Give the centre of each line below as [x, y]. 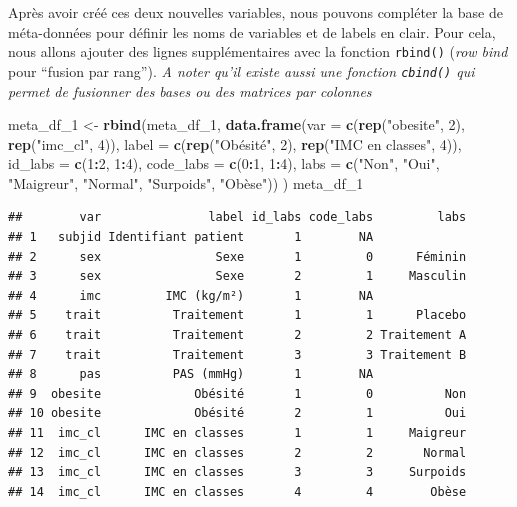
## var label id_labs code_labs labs [237, 217]
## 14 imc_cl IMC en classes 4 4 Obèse [237, 491]
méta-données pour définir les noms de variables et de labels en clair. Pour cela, [252, 31]
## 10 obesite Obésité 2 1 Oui [237, 413]
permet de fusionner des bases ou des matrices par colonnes [190, 90]
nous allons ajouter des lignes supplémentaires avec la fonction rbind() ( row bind [258, 51]
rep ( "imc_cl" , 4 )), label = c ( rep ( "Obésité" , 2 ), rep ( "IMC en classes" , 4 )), [235, 143]
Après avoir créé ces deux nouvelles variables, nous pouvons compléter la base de [255, 12]
